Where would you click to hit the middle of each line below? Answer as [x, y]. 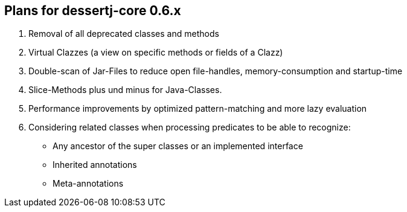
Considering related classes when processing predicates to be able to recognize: [190, 127]
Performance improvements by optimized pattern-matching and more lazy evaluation [198, 109]
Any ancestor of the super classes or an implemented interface [178, 146]
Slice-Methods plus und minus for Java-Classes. [125, 90]
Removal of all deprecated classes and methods [124, 34]
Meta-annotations [88, 184]
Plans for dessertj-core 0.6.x [93, 11]
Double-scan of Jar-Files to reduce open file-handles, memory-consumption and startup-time [216, 71]
